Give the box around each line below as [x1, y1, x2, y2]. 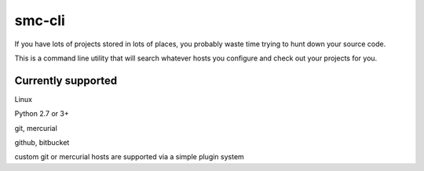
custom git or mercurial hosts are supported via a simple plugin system [14, 152, 245, 162]
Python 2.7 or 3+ [14, 109, 70, 118]
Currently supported [14, 74, 118, 87]
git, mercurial [14, 123, 58, 133]
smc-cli [14, 12, 66, 29]
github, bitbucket [14, 138, 70, 147]
